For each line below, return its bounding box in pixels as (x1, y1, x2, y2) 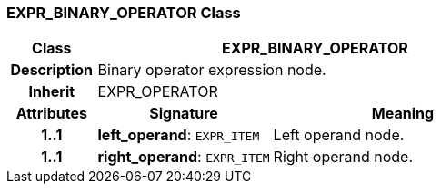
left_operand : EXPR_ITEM (97, 126, 260, 145)
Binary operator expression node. (97, 61, 326, 80)
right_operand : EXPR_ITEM (97, 148, 270, 167)
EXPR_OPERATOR (97, 82, 218, 101)
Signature (149, 104, 218, 123)
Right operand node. (273, 148, 414, 167)
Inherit (28, 82, 75, 101)
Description (10, 61, 93, 80)
